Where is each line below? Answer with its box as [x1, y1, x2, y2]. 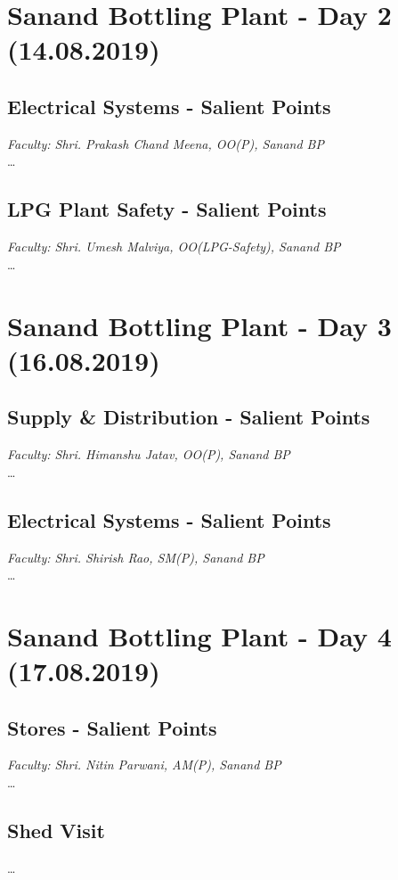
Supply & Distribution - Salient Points [7, 403, 370, 431]
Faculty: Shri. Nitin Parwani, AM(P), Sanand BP [7, 755, 281, 774]
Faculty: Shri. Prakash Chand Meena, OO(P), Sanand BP [7, 134, 324, 152]
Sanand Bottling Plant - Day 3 [7, 307, 392, 343]
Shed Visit [7, 817, 105, 844]
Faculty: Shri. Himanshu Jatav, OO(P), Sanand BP [7, 445, 290, 464]
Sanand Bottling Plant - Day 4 [7, 617, 392, 654]
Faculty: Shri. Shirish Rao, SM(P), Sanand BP [7, 547, 264, 566]
